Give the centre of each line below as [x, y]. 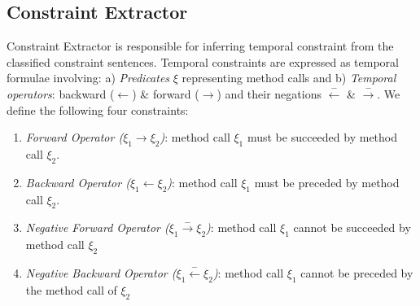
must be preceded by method [327, 182]
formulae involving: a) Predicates [88, 78]
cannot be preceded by [357, 272]
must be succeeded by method [322, 137]
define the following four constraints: [98, 109]
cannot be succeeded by [352, 227]
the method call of [71, 289]
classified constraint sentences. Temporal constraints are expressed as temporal [203, 61]
